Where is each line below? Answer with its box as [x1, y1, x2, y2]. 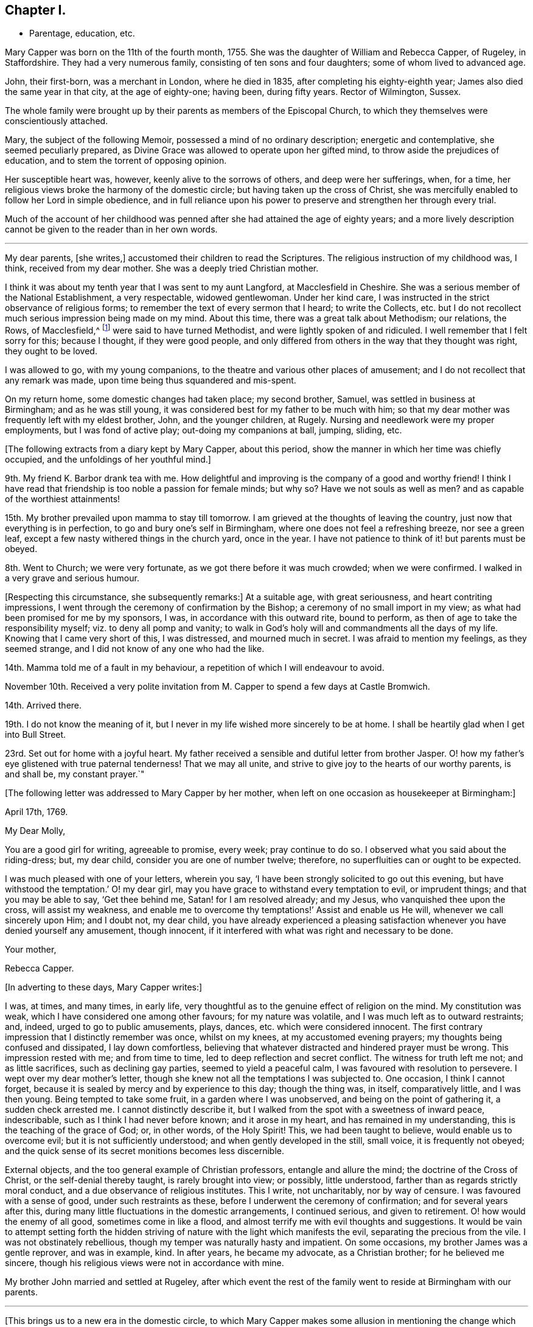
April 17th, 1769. [5, 807, 68, 818]
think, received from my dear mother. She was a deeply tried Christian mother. [5, 263, 319, 274]
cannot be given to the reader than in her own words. [5, 224, 218, 235]
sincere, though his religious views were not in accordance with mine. [5, 1258, 284, 1269]
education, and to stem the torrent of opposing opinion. [5, 155, 227, 166]
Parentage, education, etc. [29, 28, 135, 39]
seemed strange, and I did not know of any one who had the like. [5, 643, 265, 654]
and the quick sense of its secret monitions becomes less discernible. [5, 1146, 284, 1157]
